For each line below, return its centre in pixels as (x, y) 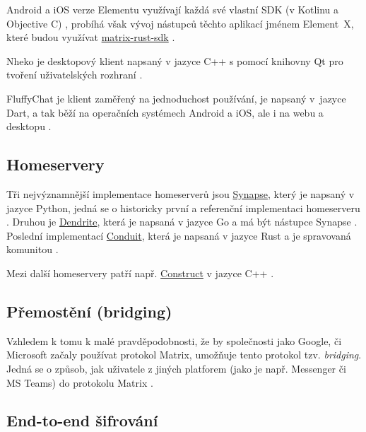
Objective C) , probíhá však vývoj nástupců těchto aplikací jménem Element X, (180, 23)
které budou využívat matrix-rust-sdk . (91, 37)
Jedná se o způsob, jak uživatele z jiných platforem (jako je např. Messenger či (176, 368)
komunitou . (33, 249)
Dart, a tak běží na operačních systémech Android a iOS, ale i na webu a (165, 112)
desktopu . (29, 126)
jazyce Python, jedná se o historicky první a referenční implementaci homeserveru (183, 208)
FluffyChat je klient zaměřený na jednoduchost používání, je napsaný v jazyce (176, 98)
